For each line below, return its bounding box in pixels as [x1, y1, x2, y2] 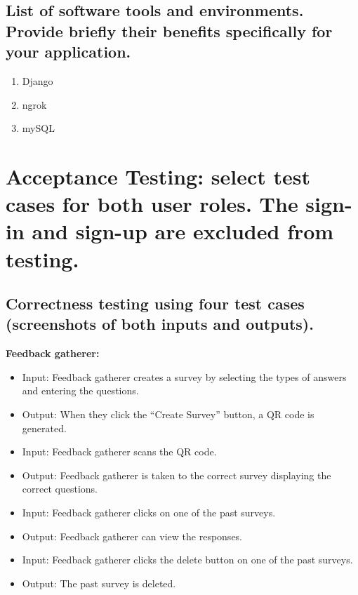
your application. [6, 41, 131, 62]
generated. [22, 420, 67, 435]
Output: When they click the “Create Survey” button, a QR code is [22, 407, 314, 422]
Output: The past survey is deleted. [22, 575, 176, 590]
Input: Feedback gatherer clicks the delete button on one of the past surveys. [22, 552, 353, 567]
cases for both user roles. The [6, 189, 298, 218]
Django [22, 73, 53, 88]
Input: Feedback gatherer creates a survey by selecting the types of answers [22, 369, 347, 384]
